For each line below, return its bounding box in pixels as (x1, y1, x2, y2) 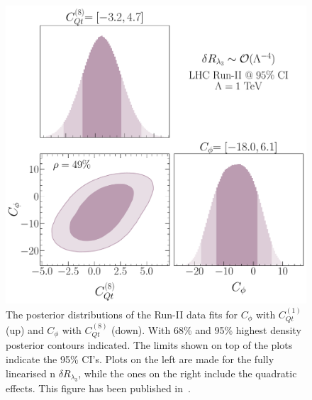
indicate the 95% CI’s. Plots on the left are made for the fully (6, 351, 274, 366)
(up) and (6, 322, 44, 337)
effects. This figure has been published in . (6, 380, 191, 395)
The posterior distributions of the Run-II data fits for (6, 306, 238, 321)
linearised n (6, 365, 56, 380)
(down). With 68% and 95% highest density (111, 322, 301, 337)
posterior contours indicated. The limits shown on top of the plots (6, 338, 293, 352)
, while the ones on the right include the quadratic (78, 365, 297, 380)
